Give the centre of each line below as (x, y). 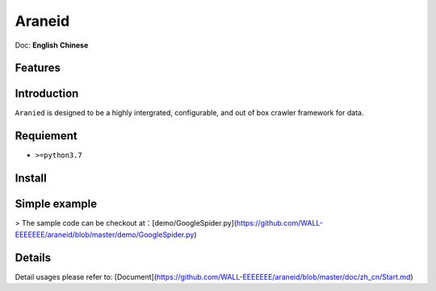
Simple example (56, 204)
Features (38, 68)
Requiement (46, 136)
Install (31, 179)
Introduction (47, 94)
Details (33, 258)
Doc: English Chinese (52, 45)
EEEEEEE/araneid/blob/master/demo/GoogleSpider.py (105, 235)
